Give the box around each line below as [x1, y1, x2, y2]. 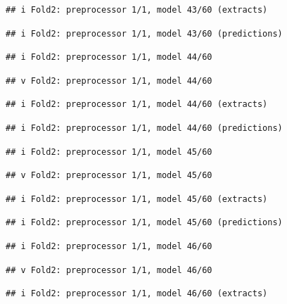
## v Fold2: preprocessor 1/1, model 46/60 [6, 265, 212, 275]
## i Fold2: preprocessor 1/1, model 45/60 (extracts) [6, 194, 268, 204]
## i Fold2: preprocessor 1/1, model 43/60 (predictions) [6, 28, 283, 39]
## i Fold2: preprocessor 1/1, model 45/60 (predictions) [6, 217, 283, 228]
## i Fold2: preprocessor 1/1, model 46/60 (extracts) [6, 289, 268, 299]
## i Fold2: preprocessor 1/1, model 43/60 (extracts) [6, 5, 268, 15]
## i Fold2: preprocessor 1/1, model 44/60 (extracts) [6, 99, 268, 110]
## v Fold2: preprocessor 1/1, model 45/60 [6, 170, 212, 181]
